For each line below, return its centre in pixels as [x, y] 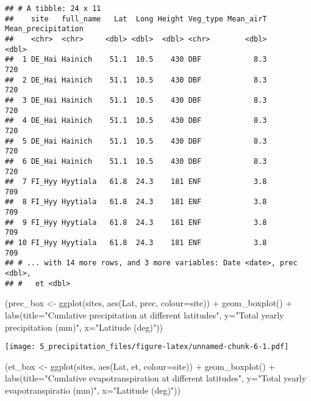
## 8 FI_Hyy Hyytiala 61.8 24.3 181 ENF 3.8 [136, 202]
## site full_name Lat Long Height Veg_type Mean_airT [136, 19]
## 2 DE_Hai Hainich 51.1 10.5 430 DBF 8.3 [136, 80]
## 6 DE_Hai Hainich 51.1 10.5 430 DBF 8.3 [136, 161]
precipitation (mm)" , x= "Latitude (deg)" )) [84, 327]
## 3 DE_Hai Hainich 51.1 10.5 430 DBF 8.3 [136, 100]
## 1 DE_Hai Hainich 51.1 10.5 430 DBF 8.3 [136, 60]
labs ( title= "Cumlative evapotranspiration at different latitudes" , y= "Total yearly [156, 378]
